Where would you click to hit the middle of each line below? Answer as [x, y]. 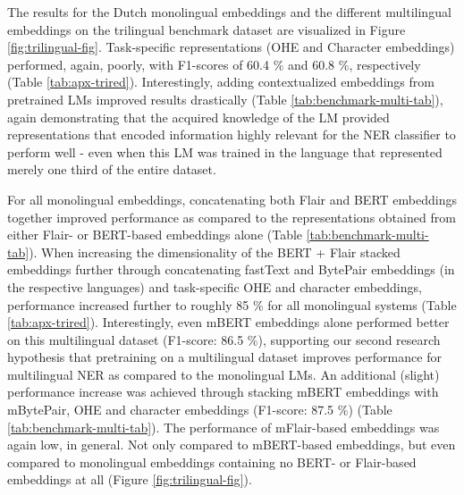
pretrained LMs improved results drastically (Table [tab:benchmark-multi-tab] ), [225, 99]
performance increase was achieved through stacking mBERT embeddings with [223, 392]
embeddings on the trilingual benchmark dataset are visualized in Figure [207, 29]
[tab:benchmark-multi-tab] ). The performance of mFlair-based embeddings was [224, 427]
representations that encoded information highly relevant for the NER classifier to [232, 134]
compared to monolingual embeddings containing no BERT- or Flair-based [212, 461]
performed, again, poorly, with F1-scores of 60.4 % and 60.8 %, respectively [214, 64]
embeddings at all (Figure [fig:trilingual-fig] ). [130, 479]
